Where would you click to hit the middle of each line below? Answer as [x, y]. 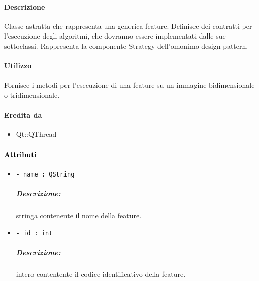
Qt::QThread [36, 134]
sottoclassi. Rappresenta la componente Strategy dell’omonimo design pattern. [126, 45]
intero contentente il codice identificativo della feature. [101, 274]
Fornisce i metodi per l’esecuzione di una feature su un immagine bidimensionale [129, 85]
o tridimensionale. [32, 95]
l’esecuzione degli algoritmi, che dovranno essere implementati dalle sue [115, 36]
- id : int [34, 233]
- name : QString [45, 174]
